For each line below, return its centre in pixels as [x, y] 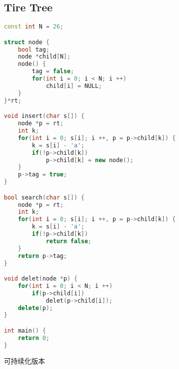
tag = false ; [53, 71]
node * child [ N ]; [44, 57]
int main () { [25, 330]
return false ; [68, 241]
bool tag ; [34, 49]
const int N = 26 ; [34, 27]
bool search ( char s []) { [44, 197]
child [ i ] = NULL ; [74, 86]
